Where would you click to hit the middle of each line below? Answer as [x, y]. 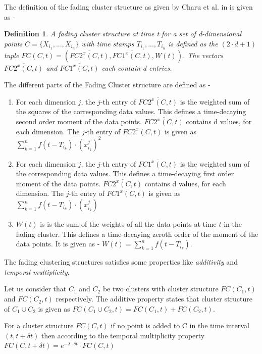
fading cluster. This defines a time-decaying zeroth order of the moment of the [137, 234]
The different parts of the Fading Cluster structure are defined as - [107, 85]
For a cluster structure [39, 325]
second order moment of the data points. [79, 121]
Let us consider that [35, 289]
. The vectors [203, 55]
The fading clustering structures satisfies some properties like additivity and [121, 262]
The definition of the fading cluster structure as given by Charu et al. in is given [128, 7]
